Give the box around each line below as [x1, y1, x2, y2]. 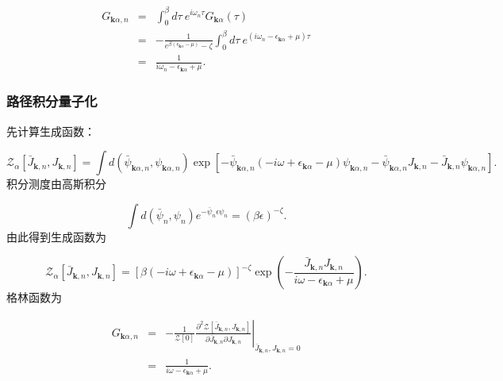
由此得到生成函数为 [6, 228, 106, 244]
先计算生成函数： [6, 122, 95, 139]
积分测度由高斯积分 [6, 175, 106, 192]
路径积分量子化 [6, 91, 98, 111]
